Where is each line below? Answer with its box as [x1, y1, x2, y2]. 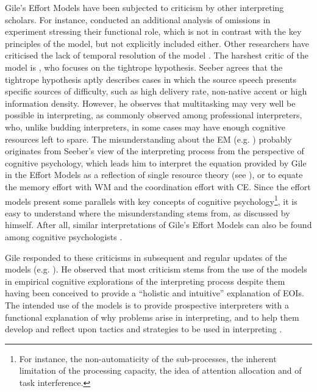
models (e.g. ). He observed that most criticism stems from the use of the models [5, 263, 307, 276]
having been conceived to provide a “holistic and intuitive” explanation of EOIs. [5, 287, 304, 299]
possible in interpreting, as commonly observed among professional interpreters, [5, 109, 302, 121]
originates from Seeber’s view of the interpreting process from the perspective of [5, 144, 304, 157]
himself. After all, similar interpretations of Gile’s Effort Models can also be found [5, 218, 312, 231]
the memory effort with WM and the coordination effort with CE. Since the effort [5, 180, 311, 193]
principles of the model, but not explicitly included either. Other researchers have [5, 37, 310, 49]
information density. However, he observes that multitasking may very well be [5, 96, 296, 109]
